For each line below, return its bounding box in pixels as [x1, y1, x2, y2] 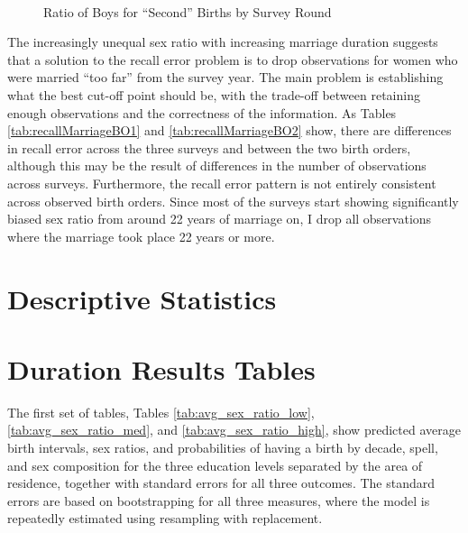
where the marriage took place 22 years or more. [7, 226, 275, 245]
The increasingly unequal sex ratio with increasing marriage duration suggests [7, 32, 438, 51]
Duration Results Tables [7, 350, 316, 387]
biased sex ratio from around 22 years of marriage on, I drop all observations [7, 209, 432, 228]
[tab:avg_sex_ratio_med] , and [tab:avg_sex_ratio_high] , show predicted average [7, 420, 461, 439]
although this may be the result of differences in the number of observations [7, 156, 427, 175]
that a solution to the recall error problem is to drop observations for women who [7, 50, 458, 69]
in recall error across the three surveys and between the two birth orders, [7, 138, 411, 157]
